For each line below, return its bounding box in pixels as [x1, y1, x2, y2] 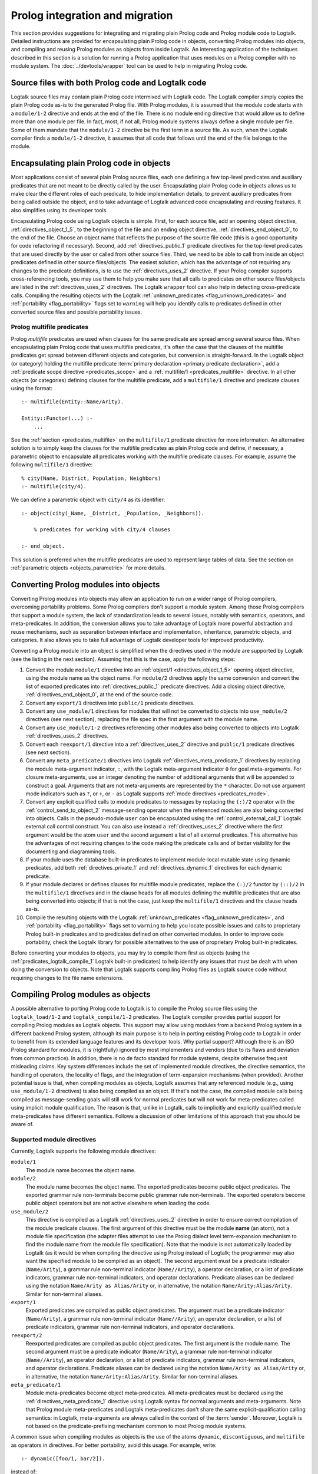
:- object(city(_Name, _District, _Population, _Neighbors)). [21, 510, 205, 516]
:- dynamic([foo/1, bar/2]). [21, 1455, 105, 1462]
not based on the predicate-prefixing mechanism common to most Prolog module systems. [25, 1422, 247, 1429]
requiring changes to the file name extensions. [11, 974, 124, 981]
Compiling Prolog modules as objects [11, 989, 151, 999]
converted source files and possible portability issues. [11, 308, 143, 315]
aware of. [11, 1120, 34, 1127]
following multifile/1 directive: [11, 461, 93, 468]
